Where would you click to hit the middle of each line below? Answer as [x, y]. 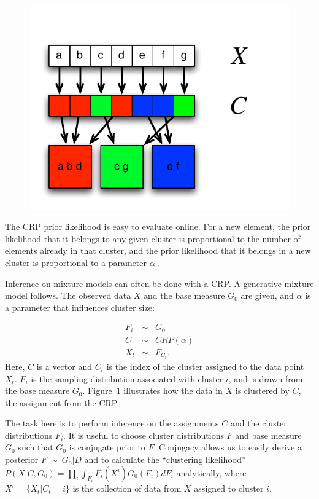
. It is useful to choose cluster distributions [144, 435]
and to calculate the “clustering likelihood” [165, 459]
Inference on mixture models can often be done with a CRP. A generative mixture [159, 283]
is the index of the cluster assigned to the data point [205, 366]
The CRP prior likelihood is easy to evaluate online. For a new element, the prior [158, 226]
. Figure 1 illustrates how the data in [152, 391]
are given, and [267, 295]
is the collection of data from [127, 488]
